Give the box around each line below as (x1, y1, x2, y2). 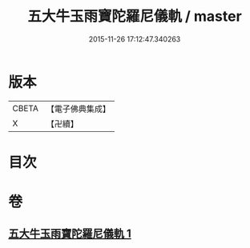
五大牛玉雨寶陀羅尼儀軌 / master (27, 7, 242, 26)
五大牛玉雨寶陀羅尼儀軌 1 (8, 227, 132, 241)
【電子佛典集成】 (46, 103, 111, 114)
